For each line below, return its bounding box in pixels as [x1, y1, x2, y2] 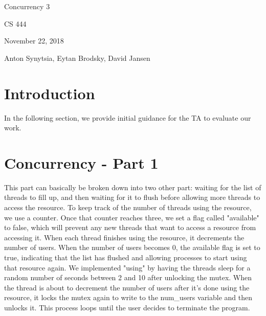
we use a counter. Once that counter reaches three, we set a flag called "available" [4, 212, 259, 222]
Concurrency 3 [4, 1, 50, 11]
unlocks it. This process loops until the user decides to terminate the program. [4, 302, 250, 312]
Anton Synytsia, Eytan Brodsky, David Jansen [4, 52, 150, 63]
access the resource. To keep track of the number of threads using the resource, [4, 202, 252, 212]
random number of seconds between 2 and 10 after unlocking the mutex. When [4, 272, 252, 283]
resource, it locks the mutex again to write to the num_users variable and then [4, 292, 253, 303]
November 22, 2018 [4, 35, 64, 46]
